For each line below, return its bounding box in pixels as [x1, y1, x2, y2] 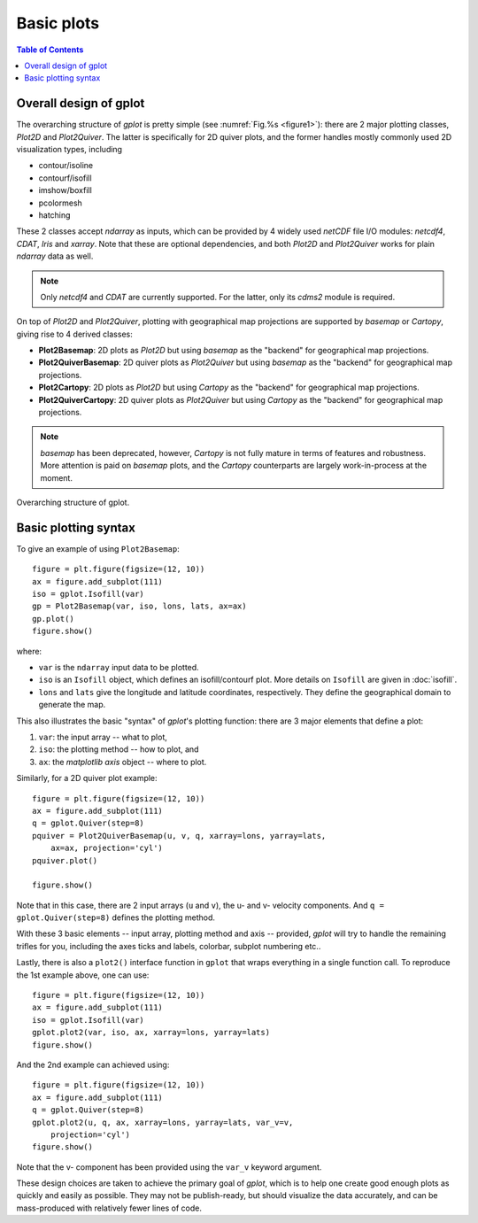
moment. [40, 472, 73, 483]
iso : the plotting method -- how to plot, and [38, 744, 199, 755]
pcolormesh [38, 197, 83, 208]
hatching [38, 209, 71, 221]
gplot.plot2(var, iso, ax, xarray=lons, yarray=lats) [32, 1027, 270, 1038]
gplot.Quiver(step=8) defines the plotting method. [16, 912, 216, 923]
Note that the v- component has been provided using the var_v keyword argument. [16, 1161, 322, 1173]
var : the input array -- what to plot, [38, 731, 168, 742]
